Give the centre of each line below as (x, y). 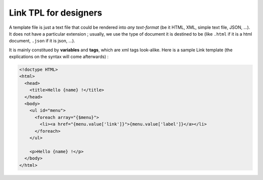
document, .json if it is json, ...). (42, 41)
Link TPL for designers (56, 13)
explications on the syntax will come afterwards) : (59, 57)
